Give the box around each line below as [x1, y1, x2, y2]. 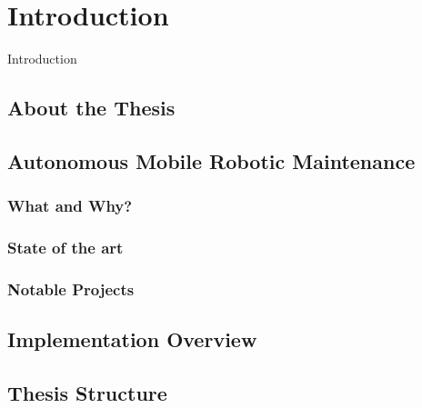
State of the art [7, 236, 124, 259]
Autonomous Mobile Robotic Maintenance [7, 146, 416, 174]
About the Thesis [7, 94, 176, 122]
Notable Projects [7, 277, 135, 300]
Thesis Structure [7, 378, 167, 406]
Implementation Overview [7, 325, 257, 353]
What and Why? [7, 194, 133, 217]
